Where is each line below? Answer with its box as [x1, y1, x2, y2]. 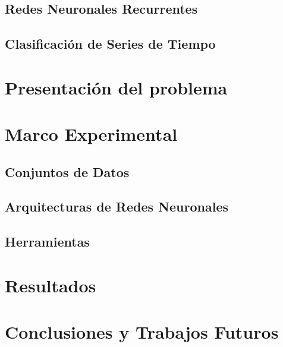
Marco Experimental [5, 122, 178, 146]
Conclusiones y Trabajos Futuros [5, 320, 279, 344]
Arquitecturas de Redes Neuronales [5, 197, 228, 216]
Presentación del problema [5, 75, 228, 99]
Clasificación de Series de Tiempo [5, 34, 216, 53]
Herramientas [5, 232, 90, 251]
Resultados [5, 273, 96, 297]
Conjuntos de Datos [5, 162, 130, 181]
